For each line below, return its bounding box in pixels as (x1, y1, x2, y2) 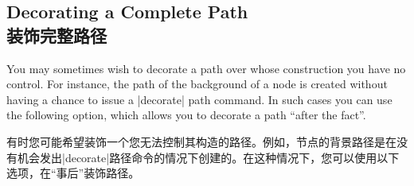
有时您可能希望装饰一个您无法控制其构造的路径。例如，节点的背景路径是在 (6, 133, 396, 149)
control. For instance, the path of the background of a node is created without (6, 76, 388, 92)
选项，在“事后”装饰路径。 (6, 165, 140, 181)
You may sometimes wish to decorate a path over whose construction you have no (6, 60, 406, 76)
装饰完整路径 (6, 22, 107, 47)
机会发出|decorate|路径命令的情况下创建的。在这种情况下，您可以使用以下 (17, 149, 400, 165)
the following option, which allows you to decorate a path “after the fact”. (6, 107, 366, 123)
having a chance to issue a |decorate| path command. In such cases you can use (6, 91, 393, 107)
